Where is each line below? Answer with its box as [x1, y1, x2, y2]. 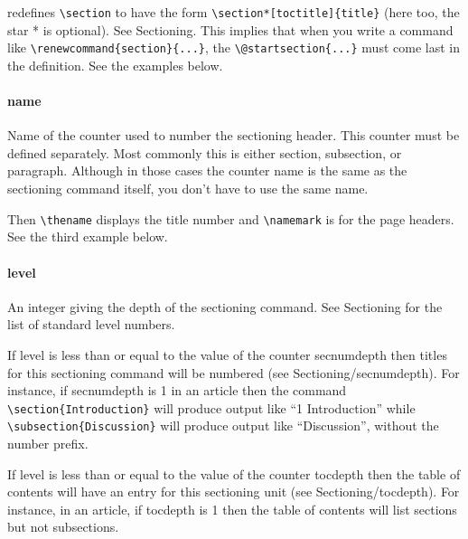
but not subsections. [7, 517, 119, 536]
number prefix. [7, 434, 89, 452]
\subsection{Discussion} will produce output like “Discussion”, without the [7, 416, 439, 435]
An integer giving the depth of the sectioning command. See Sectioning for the [7, 297, 443, 316]
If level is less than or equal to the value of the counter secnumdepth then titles [7, 345, 447, 364]
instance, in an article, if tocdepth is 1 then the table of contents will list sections [7, 499, 457, 518]
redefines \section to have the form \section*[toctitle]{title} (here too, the [7, 3, 460, 21]
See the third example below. [7, 227, 168, 246]
